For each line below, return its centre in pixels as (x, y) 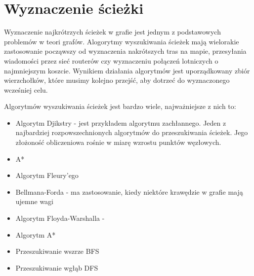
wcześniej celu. (26, 89)
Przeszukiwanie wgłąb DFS (57, 267)
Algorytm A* (36, 234)
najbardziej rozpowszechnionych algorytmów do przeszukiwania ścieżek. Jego (132, 132)
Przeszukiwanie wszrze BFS (57, 251)
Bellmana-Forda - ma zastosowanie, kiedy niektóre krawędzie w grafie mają (129, 191)
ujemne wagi (35, 201)
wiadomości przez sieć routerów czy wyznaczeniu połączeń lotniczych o (111, 60)
